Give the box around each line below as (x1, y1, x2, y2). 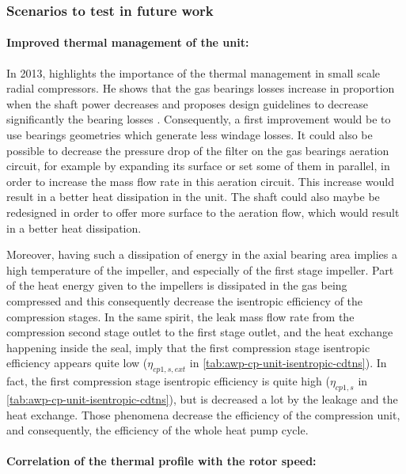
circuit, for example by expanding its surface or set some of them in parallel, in (6, 157, 390, 174)
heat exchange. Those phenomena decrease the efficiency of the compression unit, (6, 406, 400, 423)
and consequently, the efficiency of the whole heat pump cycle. (6, 422, 309, 438)
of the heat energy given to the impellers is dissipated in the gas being (6, 277, 347, 294)
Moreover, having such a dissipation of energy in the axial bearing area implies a (6, 246, 398, 263)
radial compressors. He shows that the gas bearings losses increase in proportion (6, 80, 395, 97)
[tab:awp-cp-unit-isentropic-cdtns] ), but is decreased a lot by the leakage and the (6, 390, 398, 407)
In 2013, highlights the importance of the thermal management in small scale (6, 64, 381, 81)
